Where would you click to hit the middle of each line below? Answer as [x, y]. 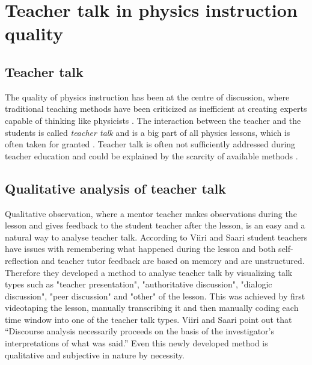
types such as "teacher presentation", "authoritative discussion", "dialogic [139, 284]
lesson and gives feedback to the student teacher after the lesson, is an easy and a [155, 225]
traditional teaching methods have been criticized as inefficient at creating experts [156, 109]
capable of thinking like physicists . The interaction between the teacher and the [153, 120]
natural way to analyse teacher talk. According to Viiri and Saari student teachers [156, 237]
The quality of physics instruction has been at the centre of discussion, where [147, 97]
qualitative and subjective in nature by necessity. [95, 354]
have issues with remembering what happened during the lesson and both [140, 249]
